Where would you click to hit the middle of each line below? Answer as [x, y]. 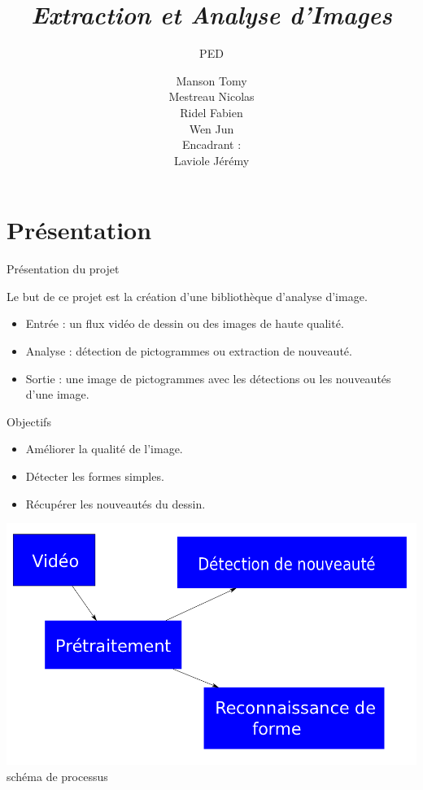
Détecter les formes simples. [95, 476]
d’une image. [57, 394]
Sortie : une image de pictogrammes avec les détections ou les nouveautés [208, 378]
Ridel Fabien [211, 112]
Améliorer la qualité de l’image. [104, 449]
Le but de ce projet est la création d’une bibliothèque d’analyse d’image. [187, 296]
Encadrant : [211, 144]
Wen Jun [211, 128]
